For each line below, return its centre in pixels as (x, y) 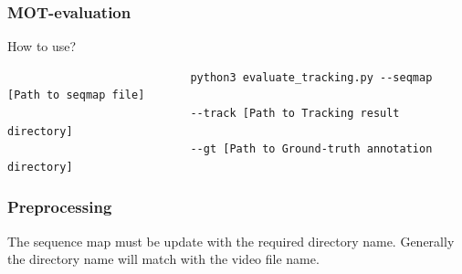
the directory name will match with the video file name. (163, 259)
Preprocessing (60, 207)
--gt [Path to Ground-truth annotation (311, 149)
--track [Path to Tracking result (295, 113)
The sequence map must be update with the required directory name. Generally (231, 241)
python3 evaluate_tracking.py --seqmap (311, 77)
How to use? (42, 46)
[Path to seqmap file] (76, 95)
